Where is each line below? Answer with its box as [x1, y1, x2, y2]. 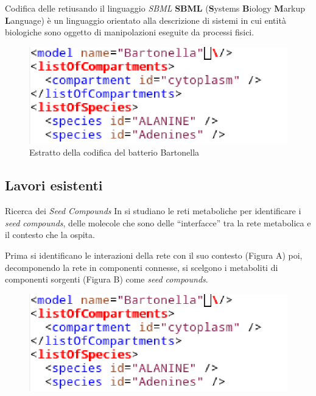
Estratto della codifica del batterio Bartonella [29, 146, 200, 159]
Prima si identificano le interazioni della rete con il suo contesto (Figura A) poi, [5, 248, 303, 261]
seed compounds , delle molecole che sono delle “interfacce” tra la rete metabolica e [5, 216, 311, 229]
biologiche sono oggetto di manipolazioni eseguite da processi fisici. [5, 26, 255, 38]
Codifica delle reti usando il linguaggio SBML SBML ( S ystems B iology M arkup [5, 2, 306, 14]
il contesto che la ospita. [5, 228, 95, 241]
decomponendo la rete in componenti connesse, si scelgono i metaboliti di [5, 261, 278, 273]
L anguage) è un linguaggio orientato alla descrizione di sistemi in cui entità [5, 13, 286, 26]
